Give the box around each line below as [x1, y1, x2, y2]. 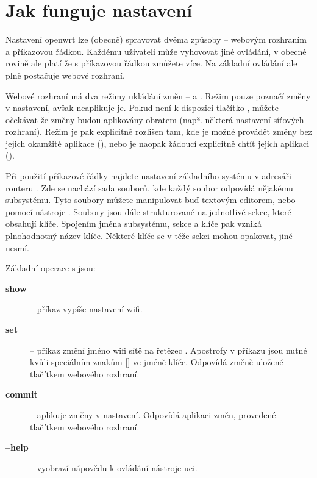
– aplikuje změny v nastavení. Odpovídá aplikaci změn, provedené [30, 408, 276, 421]
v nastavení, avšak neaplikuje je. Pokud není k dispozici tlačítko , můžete [5, 101, 279, 114]
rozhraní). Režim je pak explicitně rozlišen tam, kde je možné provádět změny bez [5, 125, 312, 138]
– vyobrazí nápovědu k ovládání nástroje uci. [30, 461, 198, 474]
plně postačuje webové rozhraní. [5, 68, 125, 81]
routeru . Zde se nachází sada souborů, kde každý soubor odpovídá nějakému [5, 181, 293, 194]
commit [5, 388, 38, 401]
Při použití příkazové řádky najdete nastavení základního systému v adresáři [5, 169, 291, 182]
